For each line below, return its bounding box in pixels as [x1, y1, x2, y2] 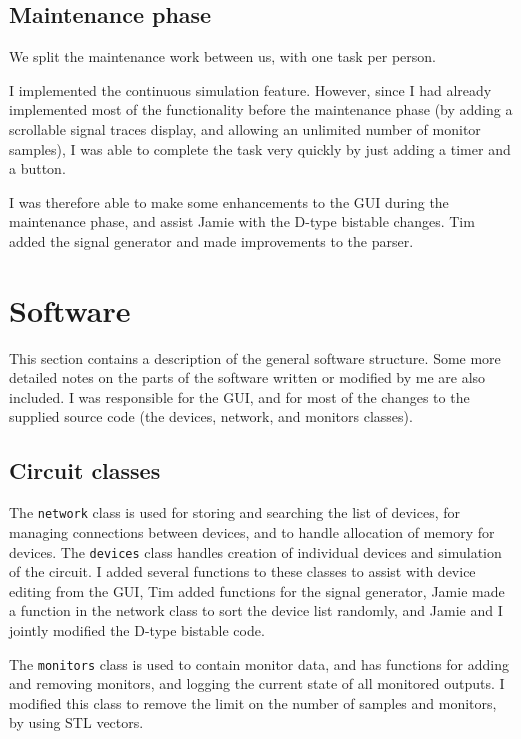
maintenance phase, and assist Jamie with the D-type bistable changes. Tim [9, 211, 475, 232]
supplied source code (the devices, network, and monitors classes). [9, 406, 413, 427]
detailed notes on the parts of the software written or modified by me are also [9, 367, 486, 388]
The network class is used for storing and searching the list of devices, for [9, 502, 461, 523]
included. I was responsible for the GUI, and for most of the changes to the [9, 386, 470, 407]
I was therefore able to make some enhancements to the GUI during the [9, 191, 449, 212]
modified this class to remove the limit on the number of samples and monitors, [9, 692, 497, 713]
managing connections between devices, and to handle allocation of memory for [9, 521, 495, 542]
